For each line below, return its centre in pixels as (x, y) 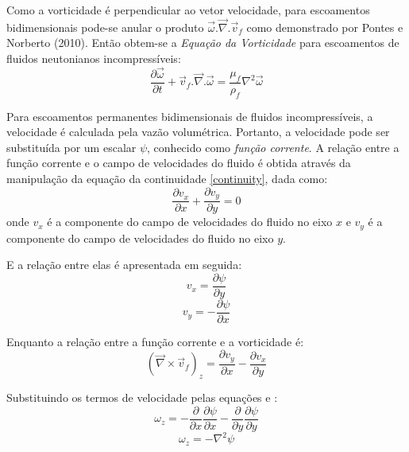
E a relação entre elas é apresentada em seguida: (124, 265)
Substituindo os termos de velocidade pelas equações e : (142, 397)
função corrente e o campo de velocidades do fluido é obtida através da (179, 163)
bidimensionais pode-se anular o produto (105, 27)
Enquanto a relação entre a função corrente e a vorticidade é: (155, 341)
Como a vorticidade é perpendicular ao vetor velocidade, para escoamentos (188, 10)
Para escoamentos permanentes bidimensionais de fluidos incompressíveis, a (190, 116)
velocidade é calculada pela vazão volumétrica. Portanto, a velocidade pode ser (198, 132)
